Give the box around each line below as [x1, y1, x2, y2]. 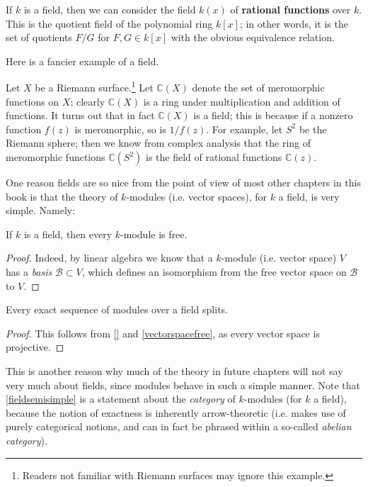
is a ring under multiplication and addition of [143, 94, 340, 108]
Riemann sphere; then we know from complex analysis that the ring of [6, 135, 311, 150]
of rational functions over [230, 2, 351, 16]
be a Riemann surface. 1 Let [35, 78, 154, 95]
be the [299, 121, 327, 136]
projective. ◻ [6, 340, 64, 354]
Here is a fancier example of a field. [6, 53, 159, 68]
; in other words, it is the [239, 16, 348, 30]
